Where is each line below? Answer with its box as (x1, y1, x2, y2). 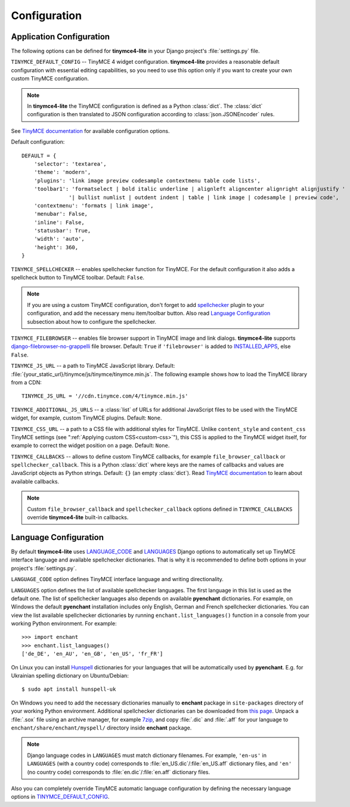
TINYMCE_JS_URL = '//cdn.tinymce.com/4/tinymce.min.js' (21, 393, 188, 399)
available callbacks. (11, 477, 60, 485)
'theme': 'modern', (33, 169, 91, 176)
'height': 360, (33, 244, 79, 250)
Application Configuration (11, 32, 110, 42)
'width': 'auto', (33, 235, 85, 243)
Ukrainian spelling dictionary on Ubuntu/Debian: (11, 672, 129, 679)
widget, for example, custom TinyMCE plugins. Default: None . (11, 414, 162, 421)
